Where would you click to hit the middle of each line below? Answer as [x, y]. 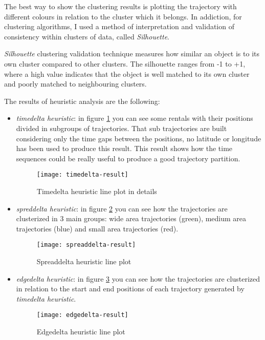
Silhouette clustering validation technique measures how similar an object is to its [132, 54]
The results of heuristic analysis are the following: [82, 101]
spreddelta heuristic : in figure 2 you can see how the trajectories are [122, 208]
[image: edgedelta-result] [82, 315]
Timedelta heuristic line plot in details [97, 191]
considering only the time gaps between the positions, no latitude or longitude [139, 138]
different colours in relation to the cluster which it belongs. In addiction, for [123, 16]
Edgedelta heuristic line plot [81, 332]
